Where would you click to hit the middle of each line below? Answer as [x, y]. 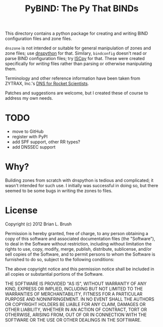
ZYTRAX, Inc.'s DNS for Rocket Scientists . [47, 84]
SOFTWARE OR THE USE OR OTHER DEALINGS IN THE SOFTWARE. [73, 320]
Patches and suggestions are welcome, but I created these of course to [77, 93]
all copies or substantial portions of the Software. [54, 274]
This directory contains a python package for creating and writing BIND [77, 33]
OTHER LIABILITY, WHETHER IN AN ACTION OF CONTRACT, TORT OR [76, 309]
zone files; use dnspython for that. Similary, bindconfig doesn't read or [76, 53]
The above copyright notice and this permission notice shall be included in [80, 269]
